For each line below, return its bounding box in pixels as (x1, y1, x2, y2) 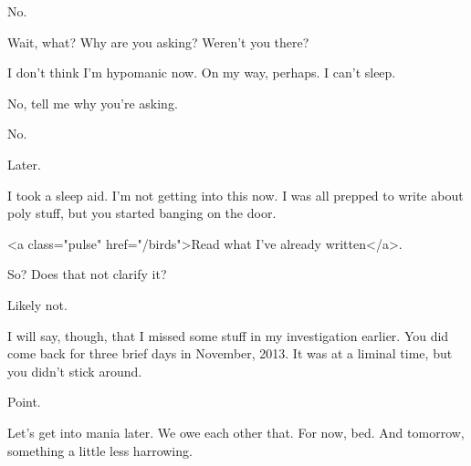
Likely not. (7, 295, 68, 314)
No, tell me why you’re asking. (7, 93, 178, 112)
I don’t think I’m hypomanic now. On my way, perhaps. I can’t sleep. (7, 63, 396, 82)
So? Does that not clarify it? (7, 264, 167, 284)
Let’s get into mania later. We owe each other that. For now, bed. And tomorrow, (7, 422, 465, 441)
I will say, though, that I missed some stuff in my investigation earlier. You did (7, 326, 449, 345)
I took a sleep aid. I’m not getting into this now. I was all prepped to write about (7, 185, 464, 204)
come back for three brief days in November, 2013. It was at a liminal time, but (7, 344, 453, 363)
